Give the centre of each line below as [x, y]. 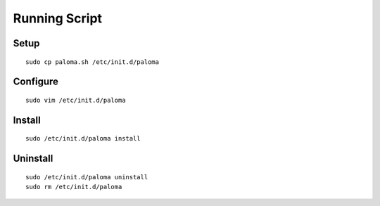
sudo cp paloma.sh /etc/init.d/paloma [93, 62]
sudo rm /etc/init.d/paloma [74, 187]
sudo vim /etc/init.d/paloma [76, 100]
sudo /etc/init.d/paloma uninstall [87, 177]
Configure [36, 82]
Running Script [57, 18]
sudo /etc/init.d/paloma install [83, 139]
